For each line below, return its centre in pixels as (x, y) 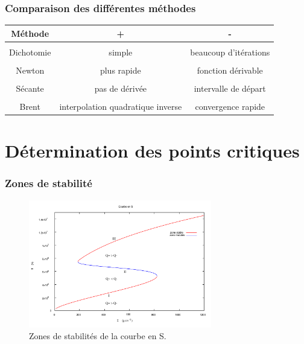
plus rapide (120, 70)
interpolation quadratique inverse (121, 107)
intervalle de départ (230, 88)
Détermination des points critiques (152, 151)
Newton (30, 70)
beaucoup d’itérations (230, 52)
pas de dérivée (121, 88)
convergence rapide (230, 107)
